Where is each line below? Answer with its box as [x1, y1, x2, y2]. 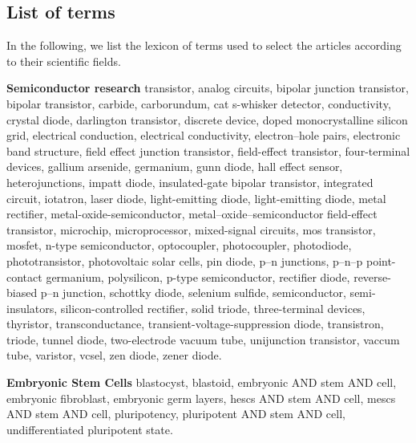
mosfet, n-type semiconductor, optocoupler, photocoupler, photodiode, [6, 237, 352, 254]
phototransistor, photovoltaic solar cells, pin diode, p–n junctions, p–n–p [6, 252, 363, 269]
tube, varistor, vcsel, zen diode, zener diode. [6, 347, 222, 364]
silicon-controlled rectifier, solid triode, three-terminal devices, [60, 299, 366, 316]
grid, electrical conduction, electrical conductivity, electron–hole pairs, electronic [6, 127, 401, 144]
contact [6, 268, 42, 285]
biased [6, 284, 38, 301]
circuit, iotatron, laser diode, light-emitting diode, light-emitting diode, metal [6, 189, 386, 206]
